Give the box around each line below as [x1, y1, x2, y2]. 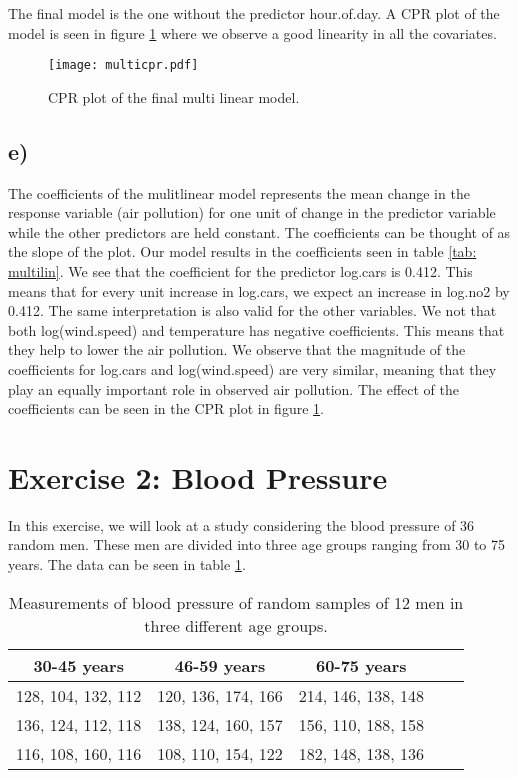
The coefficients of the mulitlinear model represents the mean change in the [8, 182, 470, 203]
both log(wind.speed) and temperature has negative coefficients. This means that [8, 319, 505, 340]
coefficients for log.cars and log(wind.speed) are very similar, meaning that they [8, 358, 497, 379]
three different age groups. [144, 613, 328, 637]
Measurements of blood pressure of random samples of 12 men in [8, 590, 464, 614]
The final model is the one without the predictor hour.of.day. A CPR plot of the [8, 3, 500, 23]
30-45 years [33, 653, 124, 677]
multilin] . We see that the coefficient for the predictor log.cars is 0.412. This [8, 261, 473, 282]
